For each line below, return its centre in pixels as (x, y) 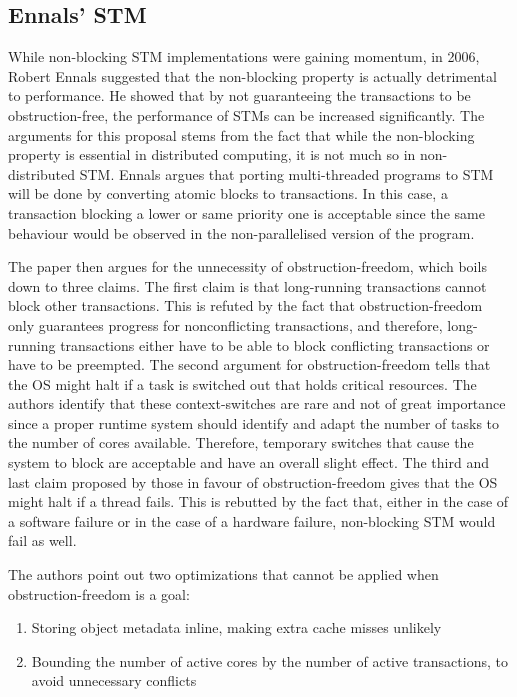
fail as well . (42, 540)
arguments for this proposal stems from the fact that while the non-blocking (241, 134)
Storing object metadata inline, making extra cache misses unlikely (236, 627)
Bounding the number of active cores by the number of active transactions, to (269, 660)
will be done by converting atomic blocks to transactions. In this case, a (228, 193)
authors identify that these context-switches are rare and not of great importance (257, 403)
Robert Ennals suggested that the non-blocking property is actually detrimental (252, 75)
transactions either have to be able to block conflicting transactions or (275, 344)
